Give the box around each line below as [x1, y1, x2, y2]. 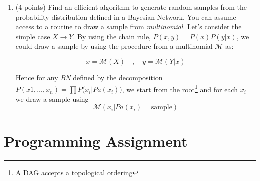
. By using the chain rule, [73, 31, 151, 41]
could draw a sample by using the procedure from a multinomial [15, 41, 213, 51]
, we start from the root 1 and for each [122, 82, 238, 94]
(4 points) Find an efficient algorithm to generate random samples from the [15, 2, 247, 12]
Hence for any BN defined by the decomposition [15, 72, 163, 82]
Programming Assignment [4, 130, 188, 151]
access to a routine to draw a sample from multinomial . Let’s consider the [15, 21, 242, 32]
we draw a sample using [15, 93, 89, 104]
